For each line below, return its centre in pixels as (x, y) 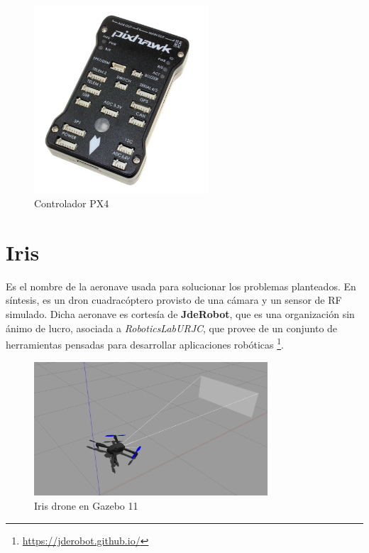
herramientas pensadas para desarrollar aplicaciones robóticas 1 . (145, 343)
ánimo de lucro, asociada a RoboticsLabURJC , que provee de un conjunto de (172, 328)
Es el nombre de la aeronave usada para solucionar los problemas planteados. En (181, 286)
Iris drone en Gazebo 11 (86, 506)
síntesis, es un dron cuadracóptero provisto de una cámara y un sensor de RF (174, 300)
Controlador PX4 (72, 203)
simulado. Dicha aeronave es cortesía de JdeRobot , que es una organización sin (180, 314)
